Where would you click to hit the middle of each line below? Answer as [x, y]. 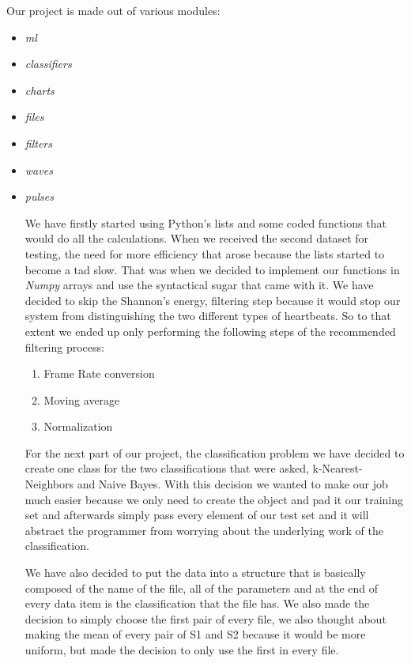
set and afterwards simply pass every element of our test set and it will [197, 515]
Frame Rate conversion [99, 373]
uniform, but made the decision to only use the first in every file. [182, 650]
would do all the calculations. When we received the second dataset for [197, 238]
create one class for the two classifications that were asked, [167, 468]
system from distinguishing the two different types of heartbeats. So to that [208, 316]
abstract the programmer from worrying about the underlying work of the [204, 530]
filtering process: [64, 347]
